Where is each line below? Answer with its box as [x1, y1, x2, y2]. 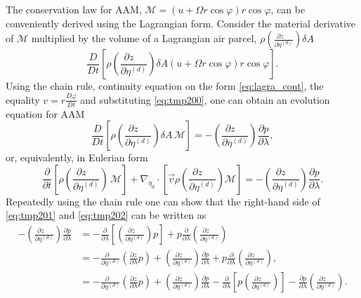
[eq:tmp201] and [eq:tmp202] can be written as [6, 208, 206, 222]
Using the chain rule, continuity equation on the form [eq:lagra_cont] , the [6, 79, 324, 93]
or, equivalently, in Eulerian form [6, 150, 148, 165]
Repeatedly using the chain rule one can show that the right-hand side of [6, 194, 320, 208]
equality [6, 92, 40, 107]
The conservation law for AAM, [6, 2, 142, 16]
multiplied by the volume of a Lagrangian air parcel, [31, 31, 257, 46]
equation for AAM [6, 106, 85, 121]
